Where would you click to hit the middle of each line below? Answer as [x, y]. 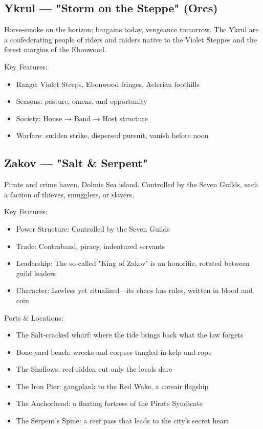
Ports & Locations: [34, 317]
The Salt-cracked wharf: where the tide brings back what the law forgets [130, 335]
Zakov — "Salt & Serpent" [76, 163]
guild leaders [36, 273]
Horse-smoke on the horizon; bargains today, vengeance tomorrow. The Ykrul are [131, 29]
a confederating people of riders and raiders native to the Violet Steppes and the [130, 39]
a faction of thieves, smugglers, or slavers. [69, 194]
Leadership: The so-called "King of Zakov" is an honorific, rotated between [133, 263]
